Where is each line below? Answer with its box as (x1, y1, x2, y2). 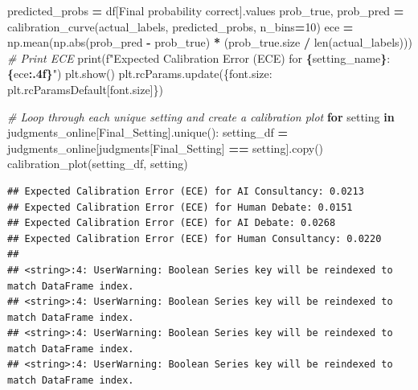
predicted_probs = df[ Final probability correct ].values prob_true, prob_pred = (7, 2, 404, 18)
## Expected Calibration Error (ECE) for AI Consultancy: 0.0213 (7, 185, 364, 197)
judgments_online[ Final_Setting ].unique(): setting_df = (7, 124, 288, 141)
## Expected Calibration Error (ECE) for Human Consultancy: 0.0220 (7, 232, 382, 244)
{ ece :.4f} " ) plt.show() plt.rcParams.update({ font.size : (7, 65, 273, 82)
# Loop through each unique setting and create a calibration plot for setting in (7, 108, 395, 125)
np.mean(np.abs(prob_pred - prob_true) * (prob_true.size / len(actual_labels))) (7, 34, 412, 51)
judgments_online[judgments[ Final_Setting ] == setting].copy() (7, 139, 324, 156)
